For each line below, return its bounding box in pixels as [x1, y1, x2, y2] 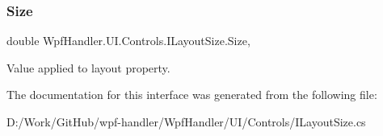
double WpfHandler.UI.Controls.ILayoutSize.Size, [6, 32, 250, 49]
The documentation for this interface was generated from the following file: [6, 86, 377, 103]
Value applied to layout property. [6, 59, 170, 76]
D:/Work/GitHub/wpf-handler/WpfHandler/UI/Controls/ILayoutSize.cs [6, 113, 366, 130]
